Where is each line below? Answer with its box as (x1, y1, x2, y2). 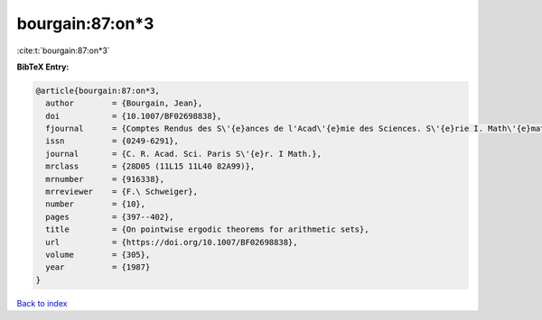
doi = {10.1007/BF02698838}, (45, 111, 222, 121)
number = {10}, (45, 199, 146, 209)
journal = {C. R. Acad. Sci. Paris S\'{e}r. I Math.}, (45, 149, 322, 159)
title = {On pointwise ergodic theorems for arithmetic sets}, (45, 224, 369, 234)
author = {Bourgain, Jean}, (45, 98, 203, 108)
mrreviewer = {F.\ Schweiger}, (45, 187, 199, 197)
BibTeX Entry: (16, 61, 70, 72)
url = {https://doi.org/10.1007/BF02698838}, (45, 237, 298, 247)
